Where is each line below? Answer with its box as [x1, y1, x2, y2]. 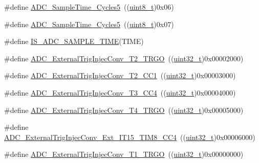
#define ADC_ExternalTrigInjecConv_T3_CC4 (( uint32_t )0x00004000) [4, 87, 236, 98]
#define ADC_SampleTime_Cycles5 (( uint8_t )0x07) [4, 18, 174, 29]
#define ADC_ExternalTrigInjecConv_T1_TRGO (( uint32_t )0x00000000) [4, 149, 244, 159]
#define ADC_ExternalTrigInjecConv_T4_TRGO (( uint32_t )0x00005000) [4, 104, 244, 115]
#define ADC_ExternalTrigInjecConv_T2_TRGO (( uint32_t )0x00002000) [4, 53, 244, 63]
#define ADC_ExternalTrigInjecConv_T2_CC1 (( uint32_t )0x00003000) [4, 70, 236, 81]
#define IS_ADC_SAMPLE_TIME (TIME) [4, 36, 144, 46]
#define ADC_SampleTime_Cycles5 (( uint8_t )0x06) [4, 2, 174, 12]
